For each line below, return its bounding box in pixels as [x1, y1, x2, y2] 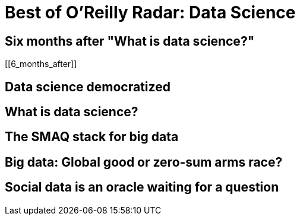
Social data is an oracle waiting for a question [5, 180, 279, 195]
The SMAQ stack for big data [5, 129, 179, 145]
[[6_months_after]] [5, 59, 77, 69]
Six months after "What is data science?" [5, 33, 255, 49]
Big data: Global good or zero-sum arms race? [5, 154, 283, 170]
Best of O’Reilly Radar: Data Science [5, 2, 296, 23]
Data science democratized [5, 79, 170, 94]
